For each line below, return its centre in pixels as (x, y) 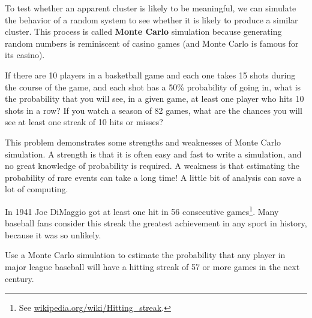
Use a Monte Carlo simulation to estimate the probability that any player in (145, 255)
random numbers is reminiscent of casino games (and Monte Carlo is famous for (152, 43)
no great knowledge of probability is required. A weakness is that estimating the (152, 166)
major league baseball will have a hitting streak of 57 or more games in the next (152, 266)
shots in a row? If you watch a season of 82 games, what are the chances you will (154, 110)
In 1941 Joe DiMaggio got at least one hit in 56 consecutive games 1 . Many (142, 210)
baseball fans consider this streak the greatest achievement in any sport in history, (156, 223)
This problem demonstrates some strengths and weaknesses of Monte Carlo (143, 142)
